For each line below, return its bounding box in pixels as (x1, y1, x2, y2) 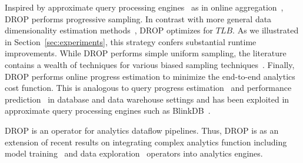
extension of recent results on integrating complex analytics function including (5, 135, 287, 148)
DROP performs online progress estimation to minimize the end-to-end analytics (5, 70, 295, 82)
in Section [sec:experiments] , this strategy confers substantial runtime (5, 35, 257, 47)
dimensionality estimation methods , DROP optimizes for (5, 24, 214, 36)
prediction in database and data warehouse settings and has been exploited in (5, 93, 289, 105)
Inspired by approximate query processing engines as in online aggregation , (5, 1, 284, 13)
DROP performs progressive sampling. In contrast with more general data (5, 12, 272, 25)
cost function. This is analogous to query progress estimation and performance (5, 81, 292, 94)
